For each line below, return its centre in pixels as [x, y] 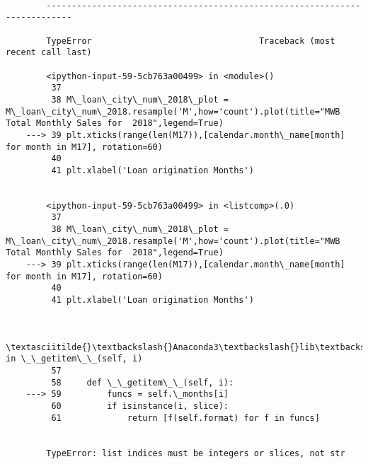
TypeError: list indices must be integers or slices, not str [196, 453]
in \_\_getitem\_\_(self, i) [74, 359]
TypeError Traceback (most [191, 41]
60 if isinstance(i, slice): [140, 406]
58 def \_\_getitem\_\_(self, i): [143, 382]
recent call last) [49, 53]
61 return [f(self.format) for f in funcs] [185, 418]
